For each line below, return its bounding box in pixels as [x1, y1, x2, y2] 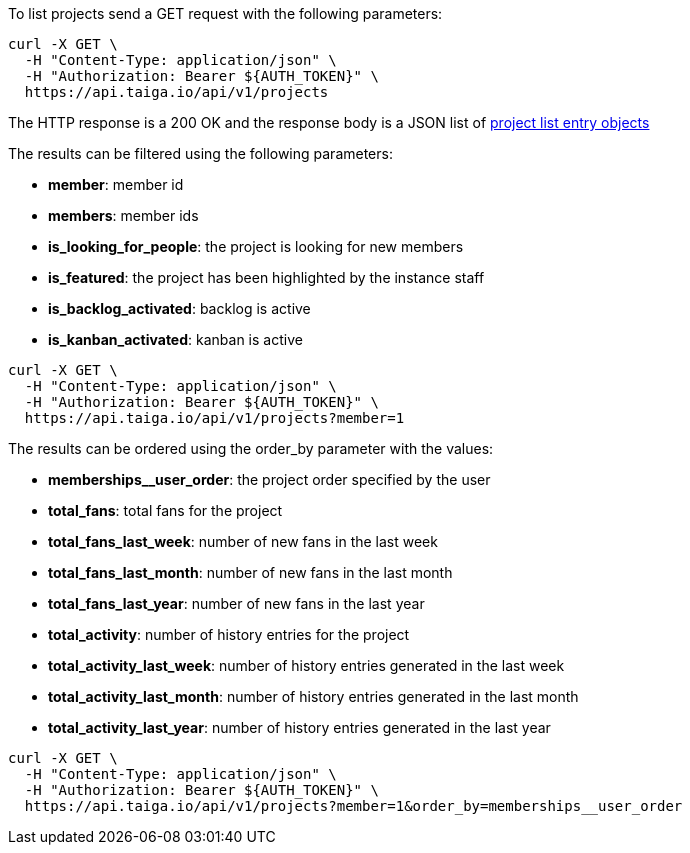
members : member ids [48, 207, 199, 224]
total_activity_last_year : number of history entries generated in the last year [48, 719, 551, 736]
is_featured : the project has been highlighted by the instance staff [48, 269, 485, 286]
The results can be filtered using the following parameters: [8, 145, 393, 162]
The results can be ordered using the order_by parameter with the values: [8, 440, 494, 457]
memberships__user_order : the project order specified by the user [48, 471, 491, 488]
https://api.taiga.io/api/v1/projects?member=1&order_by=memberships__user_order [24, 798, 683, 814]
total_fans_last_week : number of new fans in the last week [48, 533, 438, 550]
